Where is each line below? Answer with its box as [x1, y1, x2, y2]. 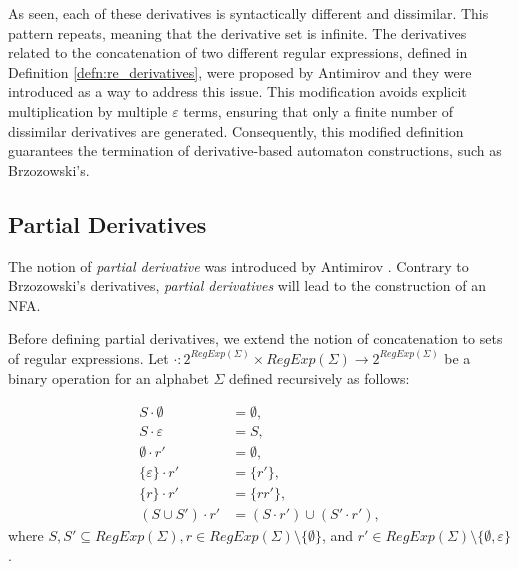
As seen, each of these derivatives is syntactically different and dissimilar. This [8, 3, 489, 23]
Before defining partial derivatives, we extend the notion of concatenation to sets [8, 328, 503, 349]
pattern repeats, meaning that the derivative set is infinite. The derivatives [8, 22, 467, 43]
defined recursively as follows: [229, 367, 410, 388]
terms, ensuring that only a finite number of [183, 100, 454, 121]
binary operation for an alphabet [8, 367, 209, 388]
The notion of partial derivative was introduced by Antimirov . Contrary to [8, 255, 469, 276]
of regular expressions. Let [8, 347, 169, 368]
